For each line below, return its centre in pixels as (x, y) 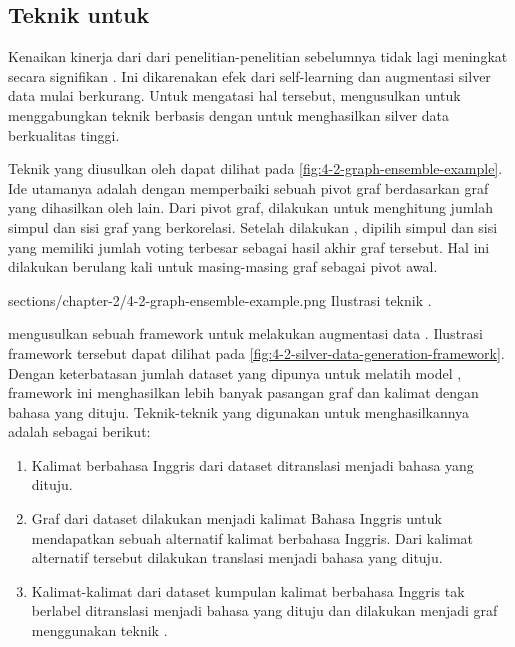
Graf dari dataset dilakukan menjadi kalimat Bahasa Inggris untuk (236, 518)
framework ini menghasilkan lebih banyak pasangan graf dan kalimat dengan (243, 392)
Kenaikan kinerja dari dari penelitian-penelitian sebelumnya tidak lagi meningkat (258, 56)
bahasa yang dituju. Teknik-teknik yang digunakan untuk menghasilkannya (239, 411)
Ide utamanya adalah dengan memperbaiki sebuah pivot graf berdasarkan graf (248, 187)
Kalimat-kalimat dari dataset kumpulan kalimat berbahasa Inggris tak (248, 590)
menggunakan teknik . (99, 630)
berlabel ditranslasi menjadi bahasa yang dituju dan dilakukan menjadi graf (264, 610)
